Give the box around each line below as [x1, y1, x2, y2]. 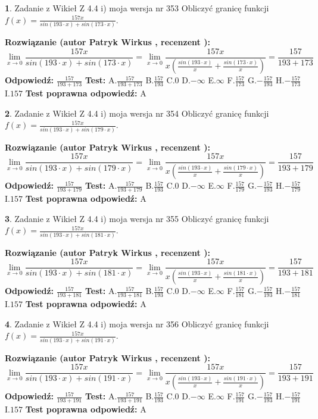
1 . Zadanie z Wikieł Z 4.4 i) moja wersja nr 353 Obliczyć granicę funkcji [5, 2, 269, 14]
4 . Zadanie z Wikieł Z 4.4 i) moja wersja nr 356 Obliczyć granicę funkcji [5, 317, 269, 330]
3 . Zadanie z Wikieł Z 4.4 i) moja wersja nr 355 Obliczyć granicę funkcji [5, 212, 269, 224]
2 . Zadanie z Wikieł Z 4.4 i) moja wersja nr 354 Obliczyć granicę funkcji [5, 107, 269, 119]
